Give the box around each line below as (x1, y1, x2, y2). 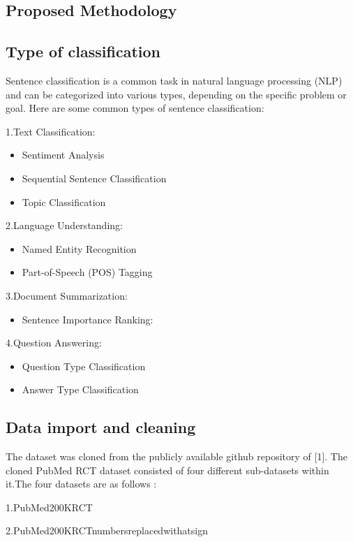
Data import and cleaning (6, 416, 196, 438)
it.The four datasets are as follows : (6, 476, 157, 491)
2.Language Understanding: (6, 218, 123, 233)
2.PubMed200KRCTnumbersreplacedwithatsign (6, 523, 208, 538)
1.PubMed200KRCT (6, 499, 93, 514)
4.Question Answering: (6, 335, 102, 350)
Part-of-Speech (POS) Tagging (22, 265, 153, 279)
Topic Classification (22, 194, 106, 209)
